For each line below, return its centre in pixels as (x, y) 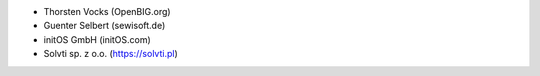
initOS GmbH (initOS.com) (97, 39)
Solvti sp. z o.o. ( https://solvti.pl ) (111, 54)
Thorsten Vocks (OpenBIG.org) (107, 11)
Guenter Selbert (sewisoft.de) (104, 26)
